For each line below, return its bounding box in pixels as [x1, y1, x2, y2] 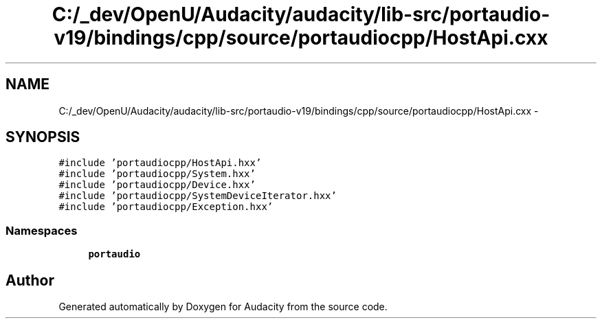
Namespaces [5, 223, 78, 238]
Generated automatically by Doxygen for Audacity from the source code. [58, 301, 388, 313]
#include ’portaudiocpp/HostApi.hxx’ [58, 157, 262, 169]
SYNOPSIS [5, 128, 80, 146]
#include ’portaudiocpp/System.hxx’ [58, 168, 256, 180]
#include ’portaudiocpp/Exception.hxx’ [58, 201, 274, 213]
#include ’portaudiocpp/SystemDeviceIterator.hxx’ [58, 190, 337, 202]
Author [5, 271, 54, 289]
